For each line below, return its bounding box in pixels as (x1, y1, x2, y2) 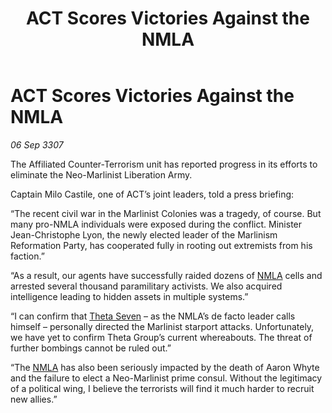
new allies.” (10, 393, 58, 405)
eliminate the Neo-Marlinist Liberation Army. (10, 168, 193, 181)
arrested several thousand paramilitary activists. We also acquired (10, 280, 283, 292)
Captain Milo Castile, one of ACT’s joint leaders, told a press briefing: (10, 188, 295, 200)
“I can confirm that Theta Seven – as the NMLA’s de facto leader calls (10, 310, 296, 322)
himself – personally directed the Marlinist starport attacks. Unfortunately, (10, 320, 315, 332)
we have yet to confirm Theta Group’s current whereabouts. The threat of (10, 331, 313, 343)
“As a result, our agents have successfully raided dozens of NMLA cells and (10, 269, 323, 281)
